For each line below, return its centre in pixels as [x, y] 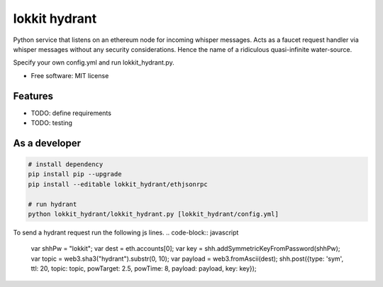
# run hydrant [52, 204]
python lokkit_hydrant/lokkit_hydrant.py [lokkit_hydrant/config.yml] [154, 214]
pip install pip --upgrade [75, 174]
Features [33, 96]
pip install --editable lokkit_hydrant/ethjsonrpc [118, 184]
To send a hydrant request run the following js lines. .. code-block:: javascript [126, 232]
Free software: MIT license [70, 75]
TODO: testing [51, 123]
